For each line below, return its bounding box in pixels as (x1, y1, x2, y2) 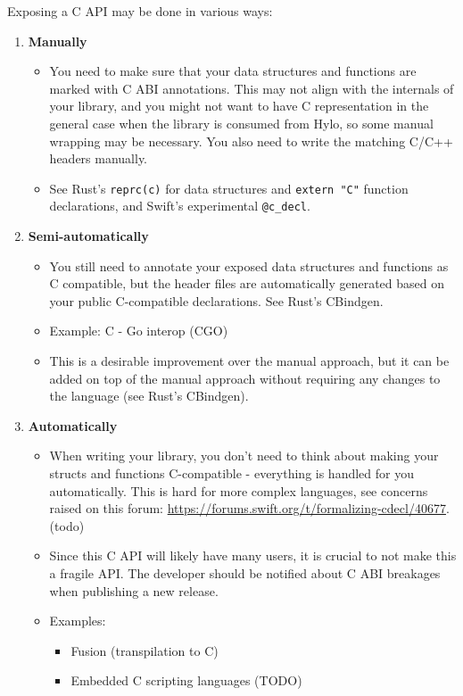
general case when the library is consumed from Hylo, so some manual (49, 113, 434, 132)
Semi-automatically (28, 227, 149, 245)
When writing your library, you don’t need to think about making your (49, 446, 439, 465)
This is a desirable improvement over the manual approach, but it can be (49, 352, 450, 370)
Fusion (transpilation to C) (70, 641, 219, 659)
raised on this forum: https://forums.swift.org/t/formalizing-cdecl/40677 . (49, 499, 450, 518)
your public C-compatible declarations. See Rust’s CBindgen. (49, 291, 384, 310)
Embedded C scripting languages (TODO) (70, 671, 302, 690)
